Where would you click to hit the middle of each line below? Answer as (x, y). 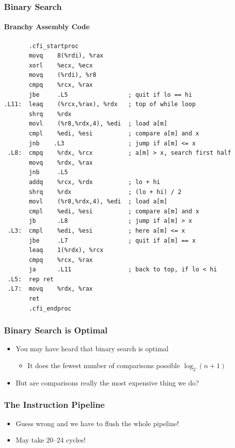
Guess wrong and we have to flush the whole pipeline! (97, 423)
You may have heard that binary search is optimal (92, 349)
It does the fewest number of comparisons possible (104, 365)
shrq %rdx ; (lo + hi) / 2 (105, 192)
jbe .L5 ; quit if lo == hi (111, 95)
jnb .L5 (48, 172)
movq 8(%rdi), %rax (66, 56)
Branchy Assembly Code (47, 27)
